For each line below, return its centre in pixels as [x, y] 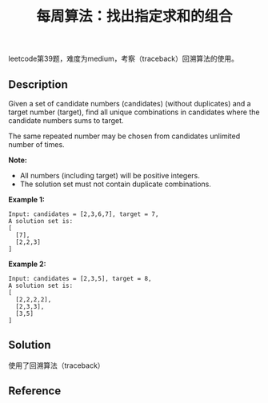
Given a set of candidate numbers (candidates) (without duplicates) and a [130, 104]
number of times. [37, 144]
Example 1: [27, 200]
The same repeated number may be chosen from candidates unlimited [124, 136]
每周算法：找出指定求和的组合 [134, 16]
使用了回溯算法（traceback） [57, 365]
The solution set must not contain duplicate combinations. [116, 184]
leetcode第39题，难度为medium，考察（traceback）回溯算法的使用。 [123, 59]
